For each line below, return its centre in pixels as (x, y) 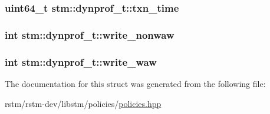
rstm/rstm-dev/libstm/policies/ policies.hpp (83, 103)
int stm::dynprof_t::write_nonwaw (90, 34)
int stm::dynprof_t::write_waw (81, 61)
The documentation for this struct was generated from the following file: (135, 83)
